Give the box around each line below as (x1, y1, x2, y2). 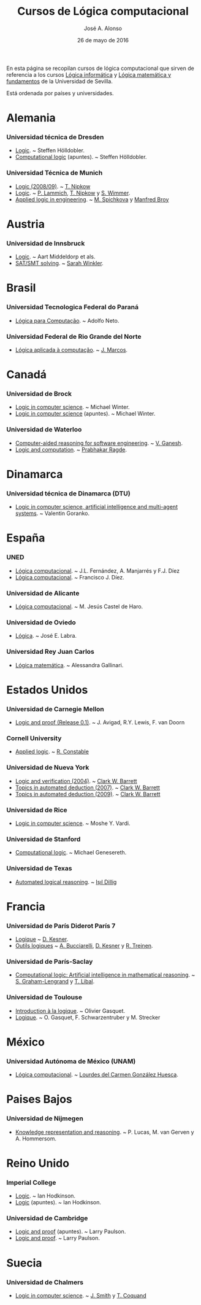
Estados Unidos (6, 683, 88, 697)
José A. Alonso (83, 25, 123, 32)
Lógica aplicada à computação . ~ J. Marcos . (15, 346, 127, 354)
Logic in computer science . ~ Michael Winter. (15, 403, 130, 411)
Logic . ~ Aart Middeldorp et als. (15, 253, 96, 260)
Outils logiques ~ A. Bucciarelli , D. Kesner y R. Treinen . (15, 942, 153, 950)
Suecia (6, 1256, 42, 1270)
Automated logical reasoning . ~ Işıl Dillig (15, 878, 117, 885)
